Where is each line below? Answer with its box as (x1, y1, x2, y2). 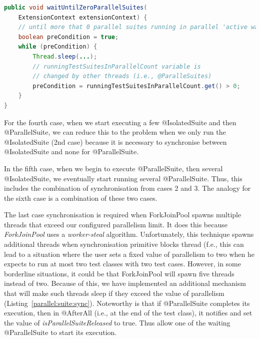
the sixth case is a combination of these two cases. (4, 192, 157, 203)
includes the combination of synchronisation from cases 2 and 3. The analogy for (4, 183, 251, 193)
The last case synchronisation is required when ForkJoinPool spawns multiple (4, 209, 241, 220)
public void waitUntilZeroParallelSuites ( (4, 4, 147, 11)
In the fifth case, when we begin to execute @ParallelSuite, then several (4, 163, 223, 173)
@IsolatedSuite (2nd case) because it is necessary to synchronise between (4, 136, 227, 147)
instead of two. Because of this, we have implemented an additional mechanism (4, 278, 246, 288)
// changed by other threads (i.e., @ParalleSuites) (32, 73, 212, 80)
